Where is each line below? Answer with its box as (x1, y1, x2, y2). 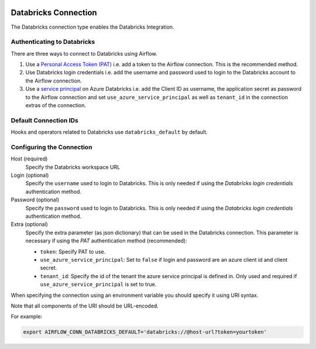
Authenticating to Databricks (11, 38, 95, 46)
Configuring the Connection (11, 143, 92, 151)
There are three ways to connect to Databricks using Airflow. (11, 50, 157, 57)
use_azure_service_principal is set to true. (40, 281, 157, 288)
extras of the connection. (25, 102, 87, 108)
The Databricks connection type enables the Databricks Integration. (11, 23, 174, 30)
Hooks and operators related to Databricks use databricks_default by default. (11, 129, 208, 136)
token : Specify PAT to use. (40, 248, 106, 255)
